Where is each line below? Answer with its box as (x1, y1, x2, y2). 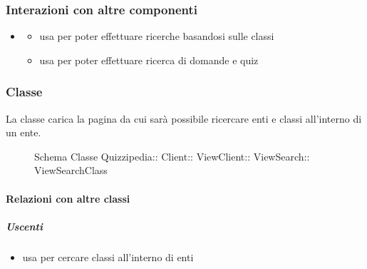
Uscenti (6, 218, 43, 233)
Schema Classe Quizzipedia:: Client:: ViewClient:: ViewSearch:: (34, 148, 310, 163)
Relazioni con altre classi (6, 191, 130, 205)
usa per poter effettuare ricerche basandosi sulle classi (39, 29, 274, 44)
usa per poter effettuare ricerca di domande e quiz (39, 52, 259, 67)
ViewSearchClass (34, 163, 108, 178)
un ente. (6, 125, 41, 140)
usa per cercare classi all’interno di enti (22, 249, 194, 264)
